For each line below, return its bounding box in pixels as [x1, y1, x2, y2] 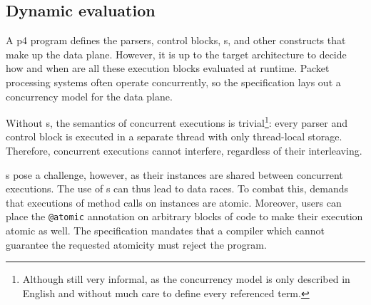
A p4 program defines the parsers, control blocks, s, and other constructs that [6, 33, 346, 48]
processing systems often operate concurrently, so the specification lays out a [6, 74, 341, 89]
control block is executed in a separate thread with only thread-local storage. [6, 129, 342, 144]
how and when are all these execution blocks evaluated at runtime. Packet [6, 61, 330, 76]
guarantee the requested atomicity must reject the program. [6, 237, 267, 252]
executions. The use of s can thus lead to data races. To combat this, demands [6, 181, 349, 196]
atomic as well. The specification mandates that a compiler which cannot [6, 223, 325, 238]
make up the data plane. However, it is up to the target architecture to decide [6, 46, 347, 61]
